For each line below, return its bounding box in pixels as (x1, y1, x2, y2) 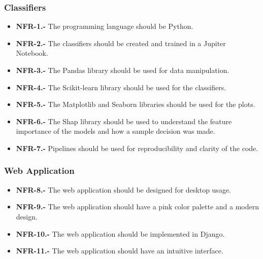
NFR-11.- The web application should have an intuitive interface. (16, 245, 223, 256)
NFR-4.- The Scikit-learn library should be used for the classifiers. (16, 82, 226, 92)
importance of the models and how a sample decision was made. (16, 126, 215, 136)
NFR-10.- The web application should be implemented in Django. (16, 228, 225, 239)
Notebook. (16, 48, 48, 58)
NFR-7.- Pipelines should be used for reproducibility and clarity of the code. (16, 142, 258, 153)
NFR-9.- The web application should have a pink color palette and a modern (16, 201, 259, 212)
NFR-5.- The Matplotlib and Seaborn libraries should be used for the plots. (16, 99, 255, 109)
